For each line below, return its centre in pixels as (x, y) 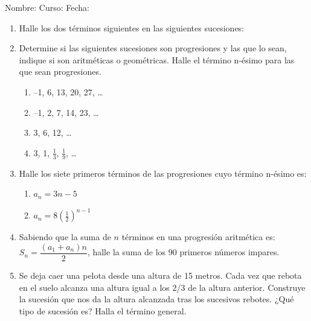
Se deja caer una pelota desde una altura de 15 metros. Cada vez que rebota (160, 275)
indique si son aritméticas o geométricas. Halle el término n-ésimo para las (157, 59)
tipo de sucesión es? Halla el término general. (103, 310)
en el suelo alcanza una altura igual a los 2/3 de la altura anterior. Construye (162, 287)
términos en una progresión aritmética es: (198, 237)
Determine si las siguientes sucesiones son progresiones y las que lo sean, (153, 48)
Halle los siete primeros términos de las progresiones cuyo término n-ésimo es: (163, 173)
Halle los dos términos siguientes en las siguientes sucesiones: (131, 27)
